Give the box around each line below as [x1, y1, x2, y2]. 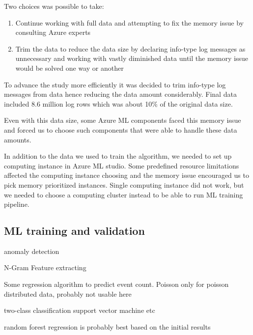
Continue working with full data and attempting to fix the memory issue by [15, 17, 244, 28]
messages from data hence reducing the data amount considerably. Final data [4, 89, 237, 99]
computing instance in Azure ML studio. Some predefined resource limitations [4, 160, 239, 170]
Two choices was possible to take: [4, 1, 104, 11]
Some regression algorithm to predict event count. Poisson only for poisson [4, 279, 229, 289]
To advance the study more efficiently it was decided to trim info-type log [4, 79, 226, 89]
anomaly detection [4, 246, 59, 256]
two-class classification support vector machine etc [4, 305, 155, 315]
